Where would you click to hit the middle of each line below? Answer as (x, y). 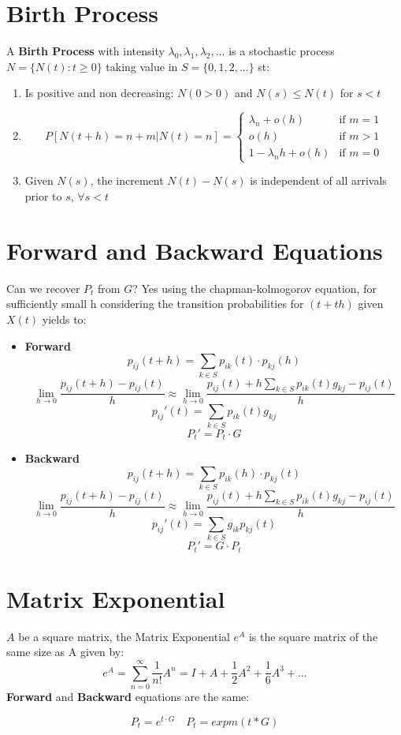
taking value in (142, 66)
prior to (43, 196)
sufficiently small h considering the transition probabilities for (155, 304)
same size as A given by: (65, 652)
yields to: (64, 319)
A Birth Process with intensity (85, 51)
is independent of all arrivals (318, 180)
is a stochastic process (282, 51)
